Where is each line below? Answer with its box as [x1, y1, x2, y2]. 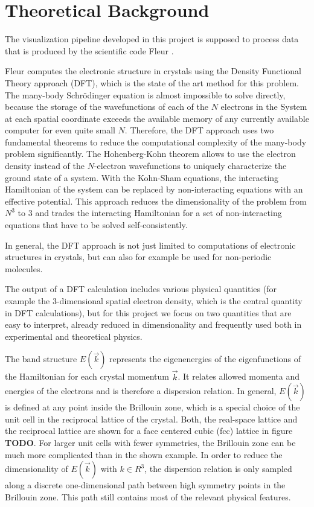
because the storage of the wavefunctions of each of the [5, 100, 209, 113]
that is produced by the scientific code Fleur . [5, 44, 174, 57]
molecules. [5, 262, 43, 275]
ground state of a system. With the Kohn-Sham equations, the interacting [5, 171, 279, 183]
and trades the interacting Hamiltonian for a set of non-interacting [35, 206, 282, 219]
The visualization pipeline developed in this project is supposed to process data [5, 33, 299, 45]
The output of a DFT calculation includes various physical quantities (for [5, 282, 277, 295]
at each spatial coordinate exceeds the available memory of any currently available [5, 112, 309, 124]
